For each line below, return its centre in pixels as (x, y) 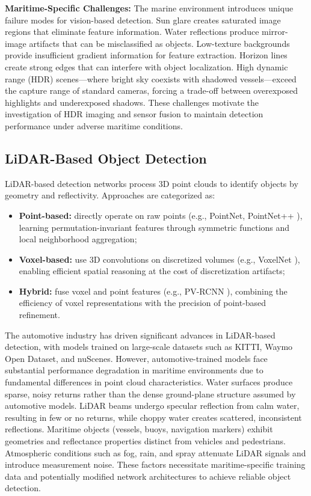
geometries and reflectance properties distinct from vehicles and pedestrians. (145, 441)
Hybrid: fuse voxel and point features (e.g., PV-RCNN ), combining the (153, 291)
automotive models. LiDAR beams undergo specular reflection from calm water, (152, 406)
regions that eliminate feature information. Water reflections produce (132, 32)
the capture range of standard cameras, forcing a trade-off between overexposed (151, 90)
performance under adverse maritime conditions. (94, 125)
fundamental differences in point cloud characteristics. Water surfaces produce (149, 382)
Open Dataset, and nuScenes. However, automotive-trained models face (136, 358)
